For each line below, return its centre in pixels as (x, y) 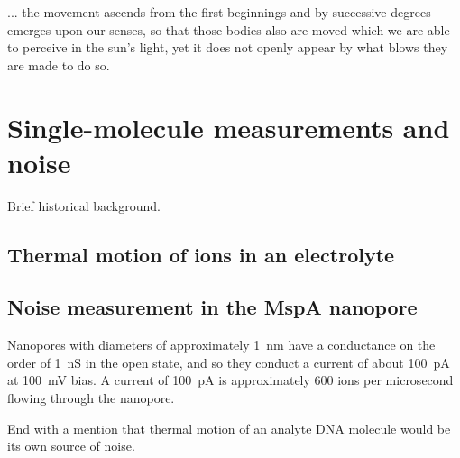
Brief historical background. (84, 205)
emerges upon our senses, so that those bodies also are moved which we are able (229, 29)
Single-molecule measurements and (229, 127)
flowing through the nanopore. (91, 398)
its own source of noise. (71, 446)
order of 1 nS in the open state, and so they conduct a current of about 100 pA (229, 362)
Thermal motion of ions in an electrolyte (201, 254)
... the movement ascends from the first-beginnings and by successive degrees (219, 12)
